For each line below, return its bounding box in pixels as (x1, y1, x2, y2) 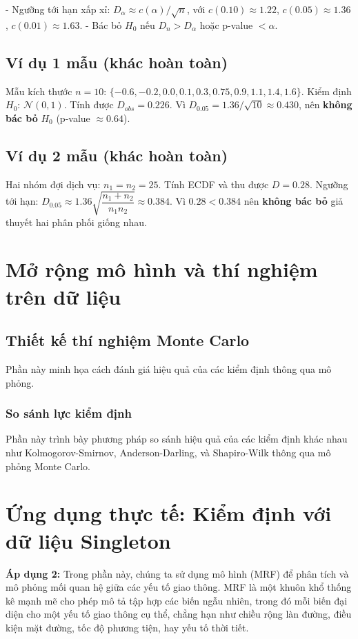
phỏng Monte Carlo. (6, 458, 90, 473)
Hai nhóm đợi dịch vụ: (6, 176, 101, 191)
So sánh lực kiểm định (6, 405, 132, 422)
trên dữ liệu (6, 282, 121, 310)
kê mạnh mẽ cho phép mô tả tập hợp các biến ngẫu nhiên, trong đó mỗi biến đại (6, 593, 348, 607)
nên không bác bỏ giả (243, 194, 344, 208)
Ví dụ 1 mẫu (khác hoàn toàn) (6, 51, 228, 72)
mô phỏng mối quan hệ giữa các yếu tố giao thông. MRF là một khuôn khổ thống (6, 580, 352, 594)
